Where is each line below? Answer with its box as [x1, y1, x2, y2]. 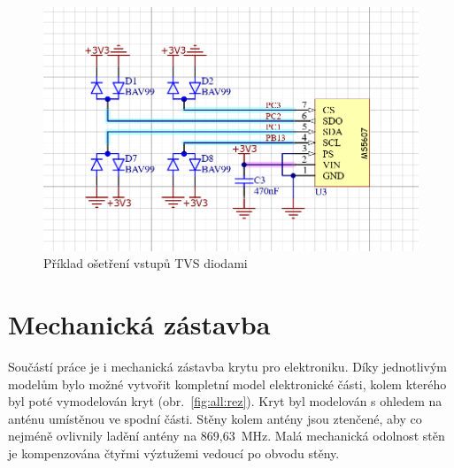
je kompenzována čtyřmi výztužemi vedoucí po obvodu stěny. [8, 443, 340, 462]
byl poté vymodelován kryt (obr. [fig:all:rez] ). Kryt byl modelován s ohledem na [8, 392, 442, 410]
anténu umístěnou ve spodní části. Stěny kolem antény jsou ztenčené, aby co [8, 409, 422, 427]
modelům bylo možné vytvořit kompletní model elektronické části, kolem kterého [8, 374, 447, 393]
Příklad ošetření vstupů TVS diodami [43, 254, 248, 272]
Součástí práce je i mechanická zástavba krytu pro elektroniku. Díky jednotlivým [8, 357, 447, 375]
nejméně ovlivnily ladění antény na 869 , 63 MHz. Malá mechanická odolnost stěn [8, 426, 445, 445]
